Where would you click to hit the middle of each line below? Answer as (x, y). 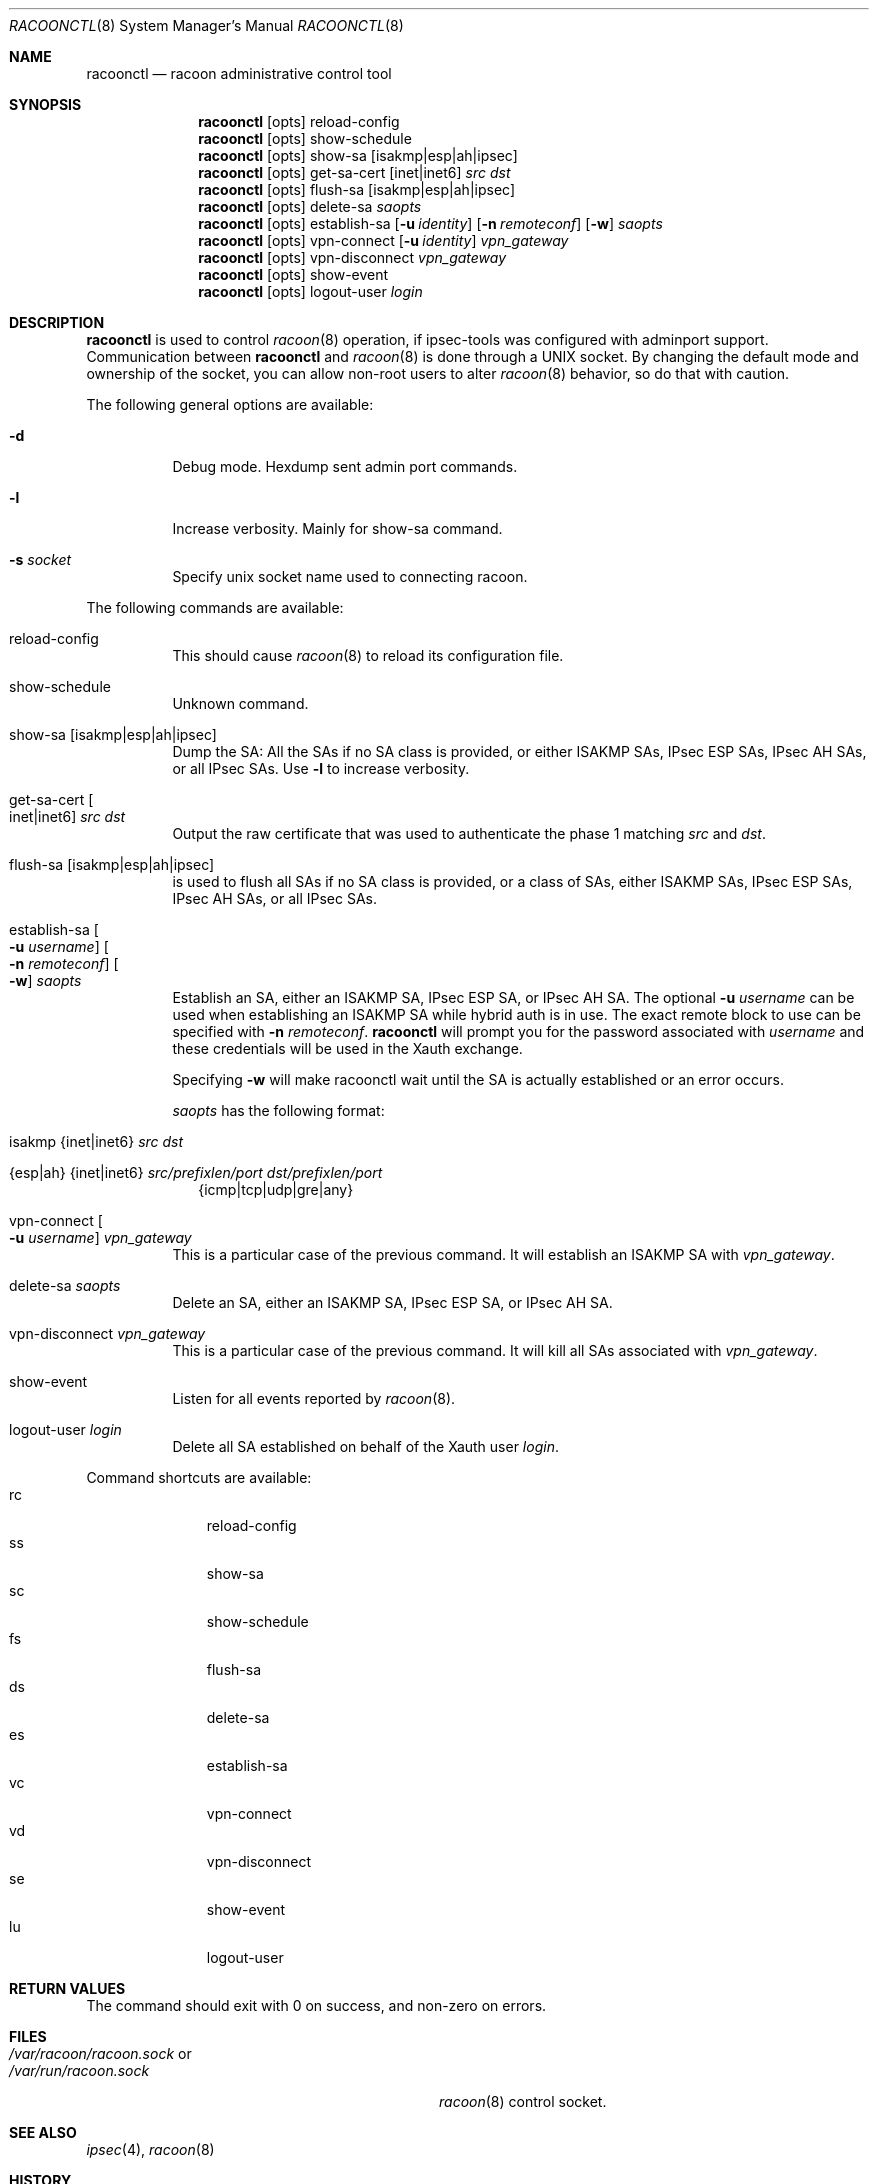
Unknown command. (240, 703)
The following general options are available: (230, 404)
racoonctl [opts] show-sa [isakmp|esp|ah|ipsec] (358, 155)
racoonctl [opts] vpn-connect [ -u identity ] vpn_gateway (383, 240)
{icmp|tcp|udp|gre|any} (276, 1189)
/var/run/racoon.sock (79, 2070)
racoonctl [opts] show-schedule (305, 138)
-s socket (40, 559)
